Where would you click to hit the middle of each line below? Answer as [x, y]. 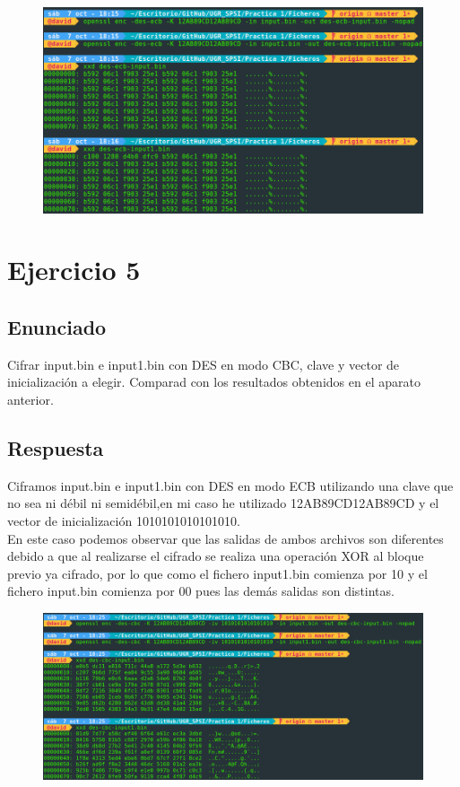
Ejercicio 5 [74, 270]
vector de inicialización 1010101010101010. [124, 520]
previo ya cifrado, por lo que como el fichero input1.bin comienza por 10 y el [217, 573]
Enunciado [57, 326]
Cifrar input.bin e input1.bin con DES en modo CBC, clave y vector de [204, 364]
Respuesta [56, 447]
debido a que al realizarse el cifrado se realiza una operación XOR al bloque [216, 556]
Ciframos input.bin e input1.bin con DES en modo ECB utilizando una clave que [230, 485]
